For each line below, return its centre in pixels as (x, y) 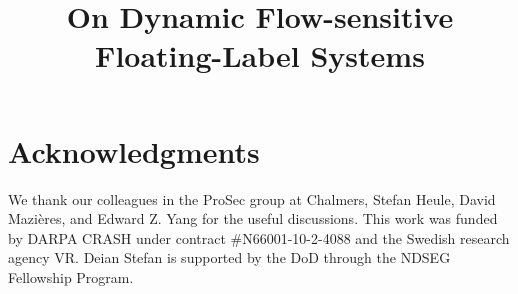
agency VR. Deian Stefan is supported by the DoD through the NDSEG (229, 257)
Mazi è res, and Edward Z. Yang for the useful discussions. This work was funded (253, 218)
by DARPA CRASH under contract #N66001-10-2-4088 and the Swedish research (259, 237)
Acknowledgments (134, 150)
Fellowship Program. (71, 276)
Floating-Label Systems (260, 55)
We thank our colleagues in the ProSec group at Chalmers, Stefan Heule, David (252, 198)
